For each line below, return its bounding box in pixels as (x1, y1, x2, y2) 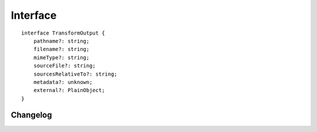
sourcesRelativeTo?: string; (33, 70, 117, 77)
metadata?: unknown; (33, 79, 93, 85)
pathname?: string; (33, 38, 90, 44)
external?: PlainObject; (33, 87, 105, 94)
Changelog (11, 110, 52, 120)
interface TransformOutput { (21, 29, 105, 36)
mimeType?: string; (33, 54, 90, 61)
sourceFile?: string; (33, 62, 96, 69)
